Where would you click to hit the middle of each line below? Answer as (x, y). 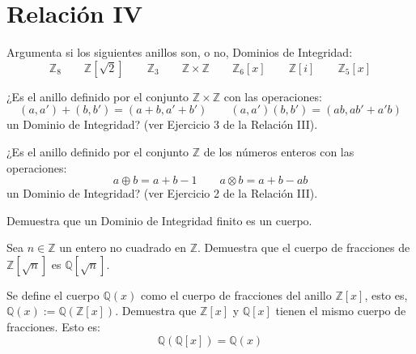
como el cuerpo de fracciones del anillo (236, 294)
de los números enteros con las (279, 151)
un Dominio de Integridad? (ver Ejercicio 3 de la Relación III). (162, 124)
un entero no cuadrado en (123, 247)
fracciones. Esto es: (53, 327)
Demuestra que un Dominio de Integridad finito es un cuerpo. (159, 220)
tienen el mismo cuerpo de (341, 311)
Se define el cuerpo (53, 294)
